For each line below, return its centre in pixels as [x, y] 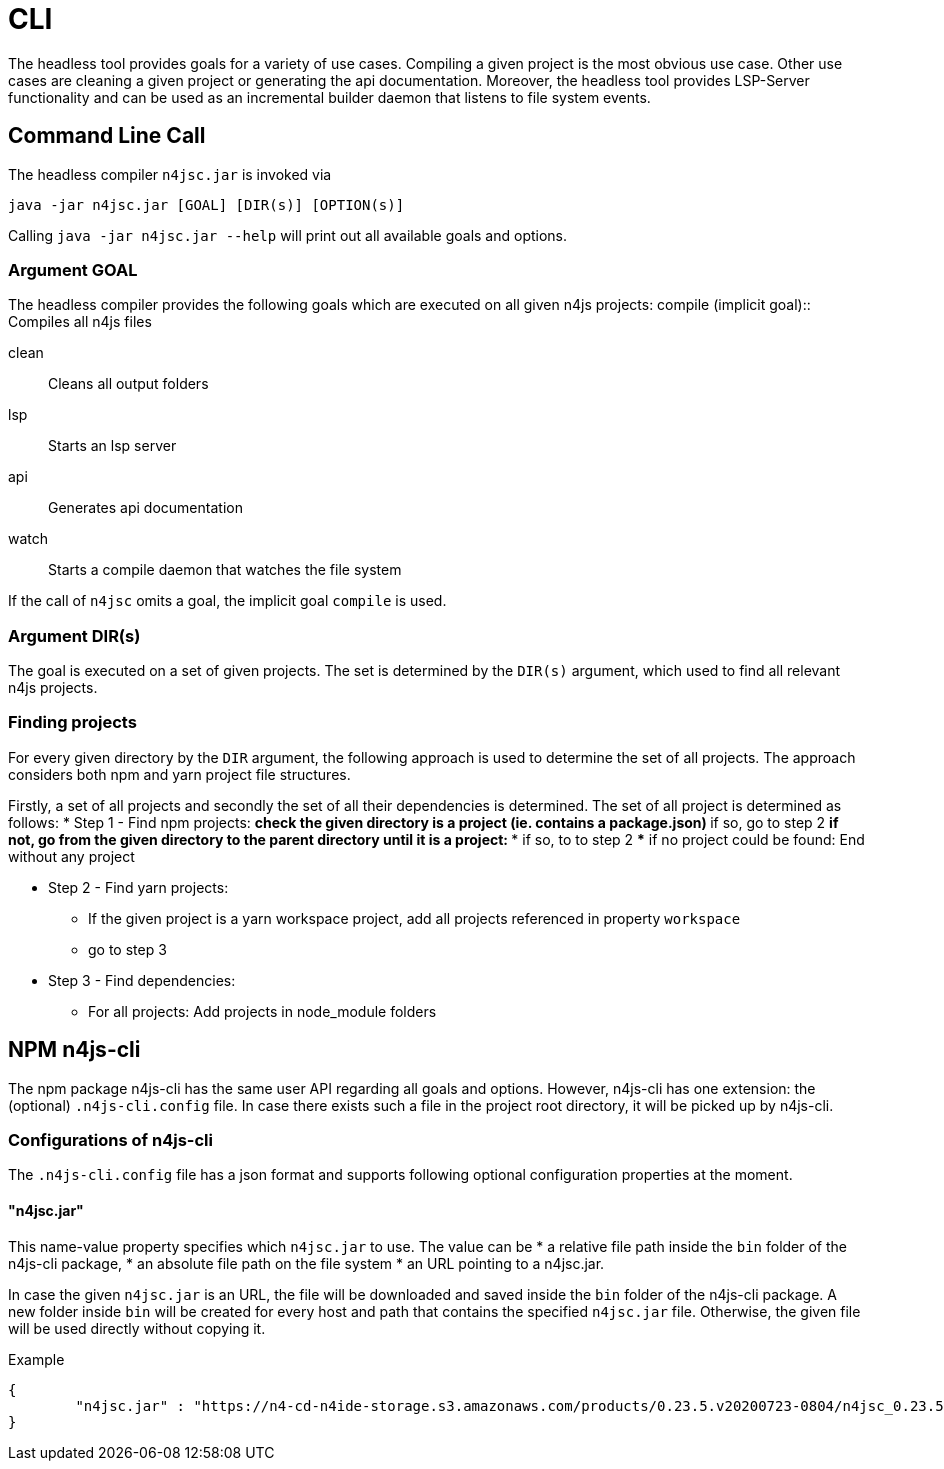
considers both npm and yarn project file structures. [179, 774]
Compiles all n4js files [80, 322]
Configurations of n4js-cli [110, 1140]
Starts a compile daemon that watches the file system [225, 570]
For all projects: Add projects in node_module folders [262, 1011]
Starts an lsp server [112, 446]
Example [36, 1359]
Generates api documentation [145, 508]
